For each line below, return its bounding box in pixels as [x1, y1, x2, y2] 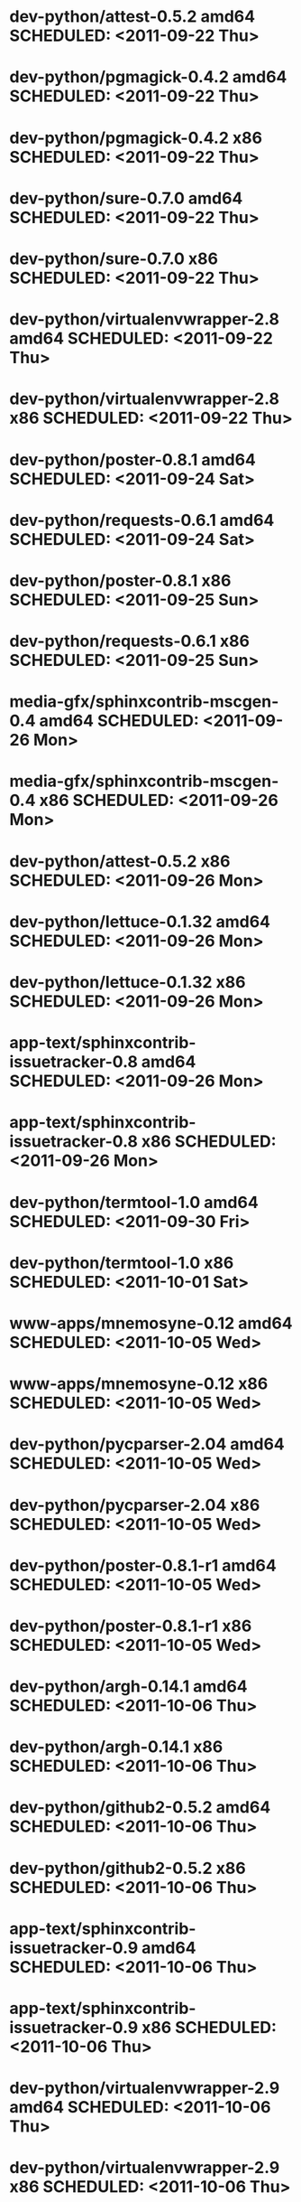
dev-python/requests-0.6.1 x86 [9, 631, 251, 651]
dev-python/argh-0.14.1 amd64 [9, 1676, 248, 1697]
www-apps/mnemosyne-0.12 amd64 [9, 1313, 293, 1334]
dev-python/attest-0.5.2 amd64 [9, 6, 255, 27]
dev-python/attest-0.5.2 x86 [9, 851, 232, 871]
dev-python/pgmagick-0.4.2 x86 [9, 127, 263, 148]
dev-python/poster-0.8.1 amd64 [9, 449, 257, 470]
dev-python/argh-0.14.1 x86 [9, 1737, 223, 1757]
